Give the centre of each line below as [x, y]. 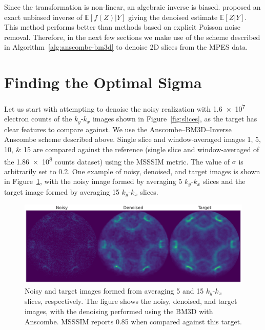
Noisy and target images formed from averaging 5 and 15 [114, 290]
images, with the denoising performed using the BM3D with [119, 311]
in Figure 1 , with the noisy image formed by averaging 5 [93, 181]
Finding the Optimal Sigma [103, 82]
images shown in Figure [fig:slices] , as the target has [175, 119]
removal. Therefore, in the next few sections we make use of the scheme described [132, 37]
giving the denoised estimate [173, 17]
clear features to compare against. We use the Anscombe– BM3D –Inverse [118, 129]
